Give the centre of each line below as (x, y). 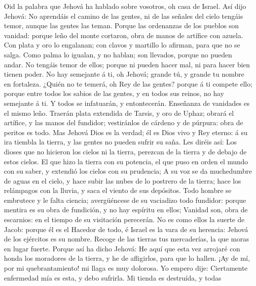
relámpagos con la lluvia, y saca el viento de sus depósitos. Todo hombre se (118, 190)
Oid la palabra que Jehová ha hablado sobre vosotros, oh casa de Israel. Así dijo (125, 6)
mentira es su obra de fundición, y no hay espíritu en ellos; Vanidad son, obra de (126, 210)
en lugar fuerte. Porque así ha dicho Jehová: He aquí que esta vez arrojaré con (122, 248)
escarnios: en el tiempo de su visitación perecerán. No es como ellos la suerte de (124, 219)
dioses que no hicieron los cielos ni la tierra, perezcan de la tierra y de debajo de (125, 151)
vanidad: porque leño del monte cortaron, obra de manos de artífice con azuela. (124, 35)
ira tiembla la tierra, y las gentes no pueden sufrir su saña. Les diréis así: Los (120, 142)
